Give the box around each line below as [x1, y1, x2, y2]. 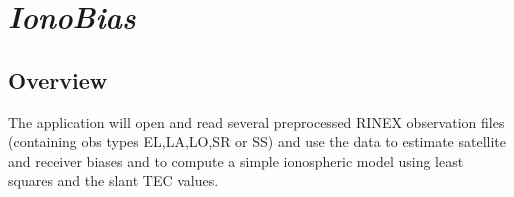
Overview [8, 64, 108, 95]
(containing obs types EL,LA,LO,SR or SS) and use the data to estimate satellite [8, 131, 507, 152]
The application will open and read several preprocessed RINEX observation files [8, 111, 505, 132]
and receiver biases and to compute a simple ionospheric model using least [8, 150, 464, 171]
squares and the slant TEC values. [8, 170, 219, 191]
